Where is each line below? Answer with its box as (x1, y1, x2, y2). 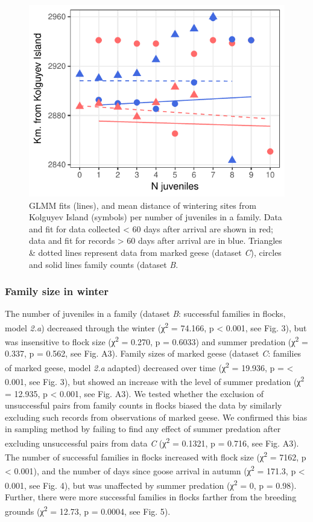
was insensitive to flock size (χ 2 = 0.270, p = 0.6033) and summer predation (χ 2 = (5, 334, 308, 348)
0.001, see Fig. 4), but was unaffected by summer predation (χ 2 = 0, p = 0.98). (5, 477, 297, 491)
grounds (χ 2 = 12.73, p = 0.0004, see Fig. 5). (5, 503, 171, 517)
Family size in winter (5, 284, 109, 299)
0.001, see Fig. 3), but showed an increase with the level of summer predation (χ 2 (5, 374, 305, 387)
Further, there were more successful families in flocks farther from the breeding (5, 490, 297, 503)
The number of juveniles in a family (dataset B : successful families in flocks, (5, 307, 286, 320)
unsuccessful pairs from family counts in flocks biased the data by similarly (5, 399, 282, 412)
